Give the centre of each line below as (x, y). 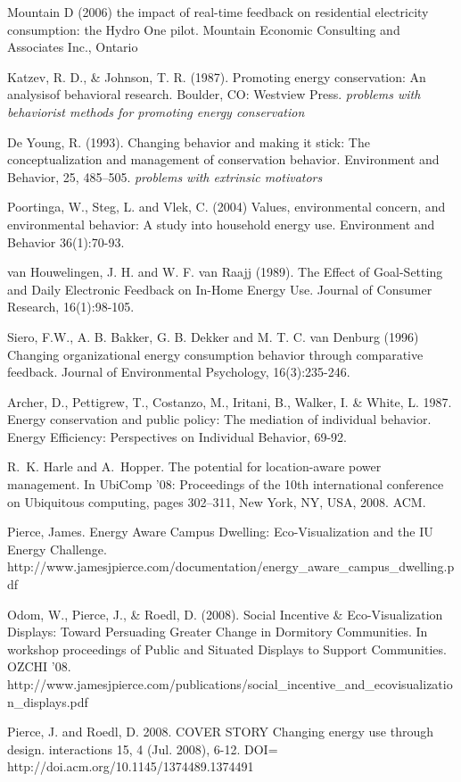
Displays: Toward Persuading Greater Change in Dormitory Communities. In (218, 632)
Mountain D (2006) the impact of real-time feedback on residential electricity (218, 12)
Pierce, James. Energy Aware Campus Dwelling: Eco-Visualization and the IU (220, 532)
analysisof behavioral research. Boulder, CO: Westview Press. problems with (214, 94)
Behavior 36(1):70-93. (66, 241)
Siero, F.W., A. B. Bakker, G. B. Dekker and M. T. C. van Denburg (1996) (213, 336)
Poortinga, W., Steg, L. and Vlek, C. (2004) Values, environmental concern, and (226, 207)
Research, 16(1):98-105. (71, 307)
